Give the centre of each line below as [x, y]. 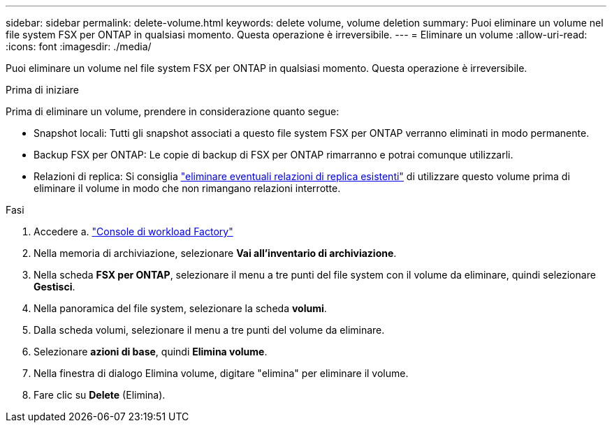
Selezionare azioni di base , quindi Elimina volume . [151, 352]
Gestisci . [54, 287]
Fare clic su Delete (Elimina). [100, 395]
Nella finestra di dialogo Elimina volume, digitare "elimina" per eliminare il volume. [221, 373]
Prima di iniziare [42, 90]
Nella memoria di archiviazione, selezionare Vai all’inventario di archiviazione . [215, 253]
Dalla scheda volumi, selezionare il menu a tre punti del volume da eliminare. [209, 330]
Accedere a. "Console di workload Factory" [133, 231]
